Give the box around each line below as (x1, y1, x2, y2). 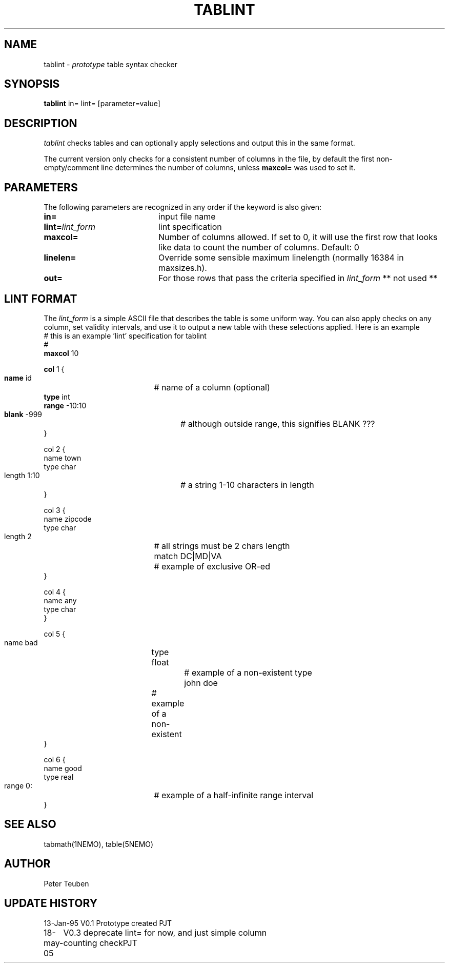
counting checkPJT (63, 937, 137, 948)
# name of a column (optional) (154, 382, 270, 392)
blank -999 (4, 409, 43, 419)
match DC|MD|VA (154, 550, 222, 561)
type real (44, 772, 74, 781)
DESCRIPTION (4, 116, 77, 130)
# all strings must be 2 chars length (154, 540, 290, 551)
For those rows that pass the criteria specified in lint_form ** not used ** (158, 273, 438, 284)
